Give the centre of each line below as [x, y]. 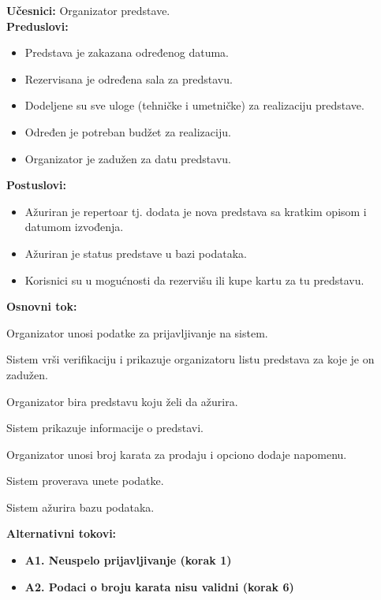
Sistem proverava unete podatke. [85, 481]
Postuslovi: [37, 185]
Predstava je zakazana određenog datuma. [127, 52]
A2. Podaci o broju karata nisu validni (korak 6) [159, 586]
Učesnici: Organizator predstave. [88, 10]
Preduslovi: [37, 26]
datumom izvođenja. [74, 227]
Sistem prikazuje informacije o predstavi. [105, 428]
